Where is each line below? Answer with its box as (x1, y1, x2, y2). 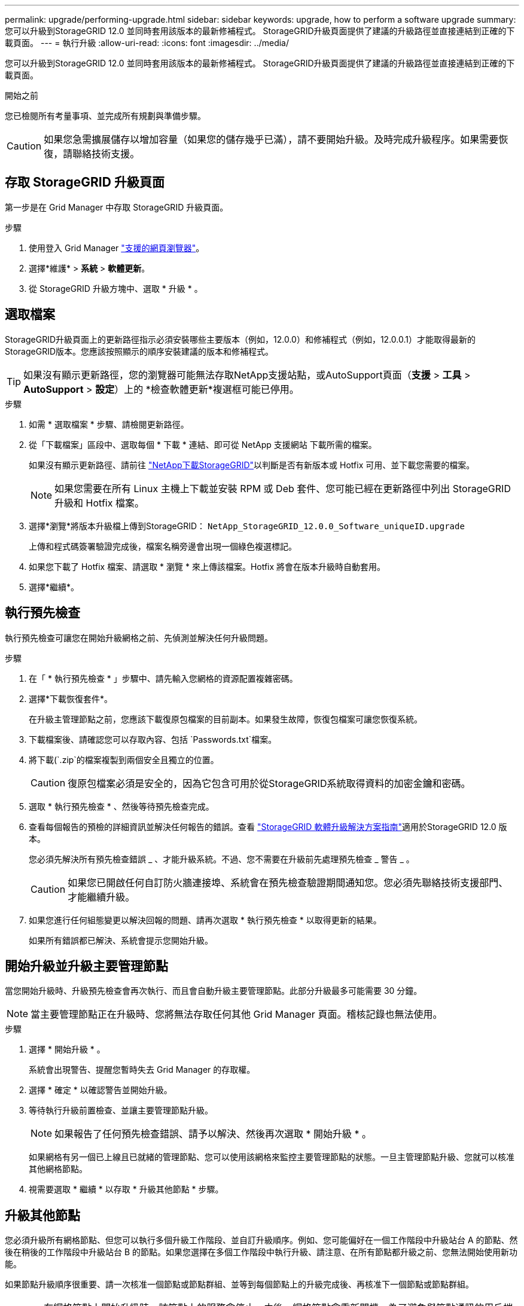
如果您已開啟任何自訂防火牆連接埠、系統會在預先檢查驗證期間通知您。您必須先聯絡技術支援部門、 (68, 876, 508, 889)
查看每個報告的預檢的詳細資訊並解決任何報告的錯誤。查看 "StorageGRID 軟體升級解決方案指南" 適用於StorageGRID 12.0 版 (29, 821, 507, 832)
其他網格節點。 (29, 1164, 87, 1174)
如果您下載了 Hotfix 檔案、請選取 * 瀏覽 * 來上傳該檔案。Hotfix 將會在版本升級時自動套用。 (29, 561, 386, 572)
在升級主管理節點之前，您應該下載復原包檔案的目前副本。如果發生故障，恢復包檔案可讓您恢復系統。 (29, 713, 422, 724)
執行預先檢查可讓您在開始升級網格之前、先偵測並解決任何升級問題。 (5, 632, 273, 643)
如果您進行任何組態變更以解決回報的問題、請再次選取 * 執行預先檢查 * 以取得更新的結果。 (29, 914, 382, 925)
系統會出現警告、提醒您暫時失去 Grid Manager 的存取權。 (29, 1064, 255, 1075)
